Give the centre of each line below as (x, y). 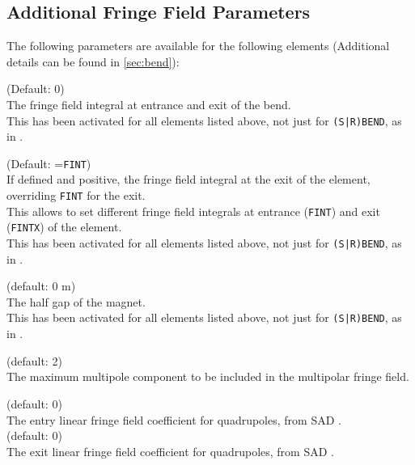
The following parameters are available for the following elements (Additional (198, 46)
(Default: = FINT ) (49, 163)
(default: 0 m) (41, 286)
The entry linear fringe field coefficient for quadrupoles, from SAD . (174, 419)
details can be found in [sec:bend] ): (93, 61)
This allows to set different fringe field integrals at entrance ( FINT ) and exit (193, 211)
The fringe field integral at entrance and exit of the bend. (149, 104)
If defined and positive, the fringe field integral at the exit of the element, (188, 179)
